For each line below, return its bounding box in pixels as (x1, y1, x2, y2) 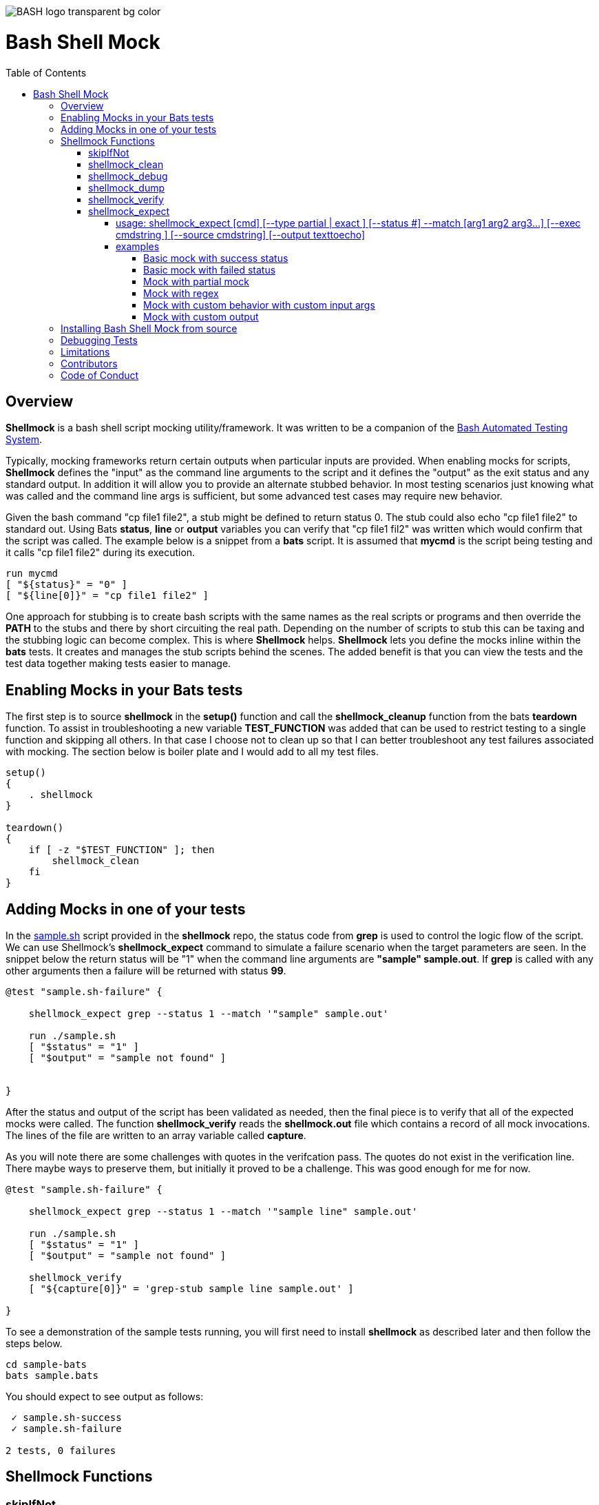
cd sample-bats (6, 1359, 87, 1371)
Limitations (61, 345, 110, 358)
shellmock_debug (88, 170, 168, 182)
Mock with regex (143, 287, 219, 299)
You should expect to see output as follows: (6, 1391, 204, 1403)
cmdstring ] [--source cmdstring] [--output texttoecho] (116, 228, 366, 240)
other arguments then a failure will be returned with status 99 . (6, 965, 286, 977)
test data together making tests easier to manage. (6, 657, 231, 670)
